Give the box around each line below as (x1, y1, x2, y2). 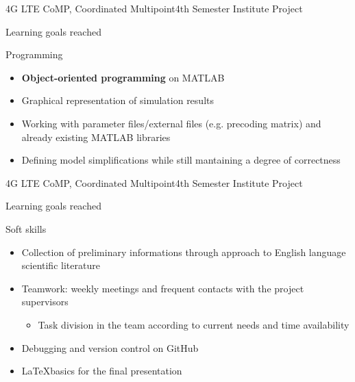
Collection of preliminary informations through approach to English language (21, 244, 346, 259)
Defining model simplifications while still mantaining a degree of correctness (21, 153, 341, 167)
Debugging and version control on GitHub (21, 340, 199, 355)
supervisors (21, 294, 69, 309)
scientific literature (21, 258, 100, 272)
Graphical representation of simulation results (21, 93, 214, 107)
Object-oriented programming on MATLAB (21, 70, 225, 84)
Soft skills (5, 221, 47, 235)
